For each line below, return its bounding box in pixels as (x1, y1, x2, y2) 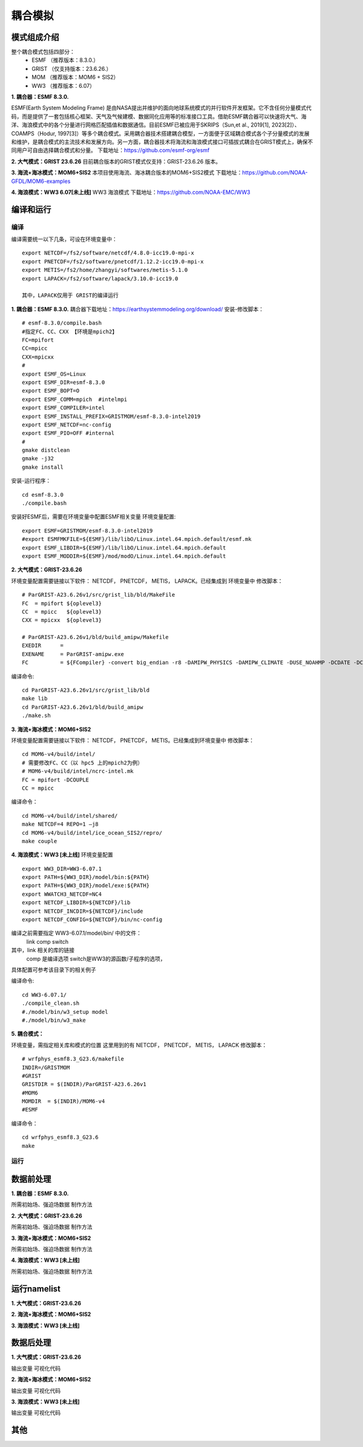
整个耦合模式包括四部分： (11, 48, 75, 56)
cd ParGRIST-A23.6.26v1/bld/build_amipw (22, 703, 143, 710)
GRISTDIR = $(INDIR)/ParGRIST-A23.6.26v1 (22, 1081, 146, 1088)
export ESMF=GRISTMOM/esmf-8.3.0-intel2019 (22, 527, 153, 534)
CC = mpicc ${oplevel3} (22, 608, 102, 615)
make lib (22, 695, 48, 702)
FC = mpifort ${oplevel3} (22, 600, 102, 607)
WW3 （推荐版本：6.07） (31, 82, 95, 89)
